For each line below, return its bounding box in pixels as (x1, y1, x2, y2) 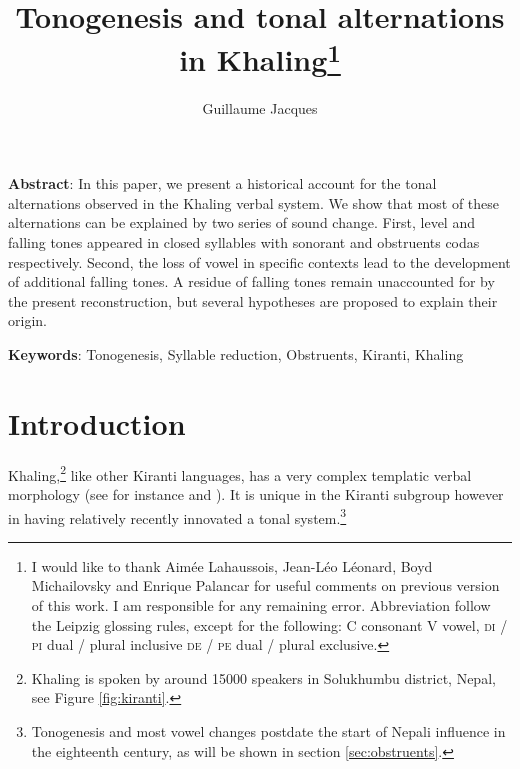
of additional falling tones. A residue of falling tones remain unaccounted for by (8, 271, 495, 292)
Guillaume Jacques (202, 97, 318, 118)
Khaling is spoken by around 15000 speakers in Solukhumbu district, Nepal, (31, 667, 496, 688)
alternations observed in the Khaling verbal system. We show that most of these (8, 192, 500, 213)
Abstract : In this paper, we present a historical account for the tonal (8, 173, 437, 194)
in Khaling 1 (179, 35, 341, 80)
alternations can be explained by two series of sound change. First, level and (8, 212, 475, 233)
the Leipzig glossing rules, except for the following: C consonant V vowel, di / (31, 614, 508, 635)
